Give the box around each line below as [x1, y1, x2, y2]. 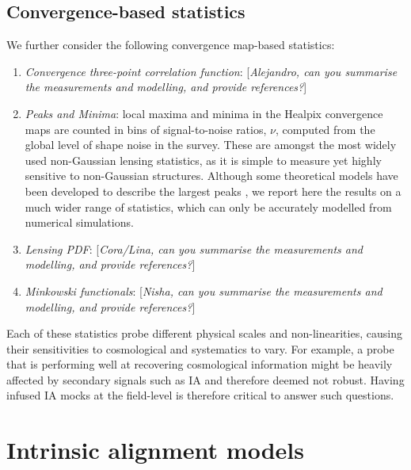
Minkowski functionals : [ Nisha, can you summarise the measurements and [25, 282, 382, 299]
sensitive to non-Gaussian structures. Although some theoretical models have [25, 167, 398, 184]
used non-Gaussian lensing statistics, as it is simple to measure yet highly [25, 151, 382, 168]
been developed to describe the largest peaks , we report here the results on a [25, 182, 401, 199]
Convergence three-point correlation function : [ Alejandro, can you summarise [25, 63, 398, 79]
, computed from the [275, 120, 375, 137]
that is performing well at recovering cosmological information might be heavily [6, 356, 393, 373]
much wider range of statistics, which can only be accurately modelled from [25, 198, 392, 215]
